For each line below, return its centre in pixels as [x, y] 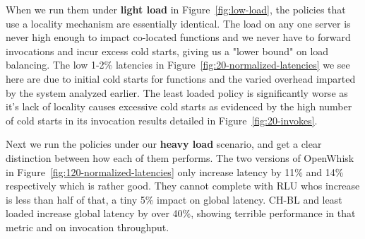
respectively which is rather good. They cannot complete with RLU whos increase [183, 186]
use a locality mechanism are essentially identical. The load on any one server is [178, 23]
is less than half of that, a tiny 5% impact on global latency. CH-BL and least [174, 199]
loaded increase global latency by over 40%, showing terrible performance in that [181, 213]
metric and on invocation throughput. [88, 227]
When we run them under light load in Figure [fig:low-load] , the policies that [176, 9]
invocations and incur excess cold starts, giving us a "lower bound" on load [167, 51]
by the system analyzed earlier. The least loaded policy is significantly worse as [177, 92]
